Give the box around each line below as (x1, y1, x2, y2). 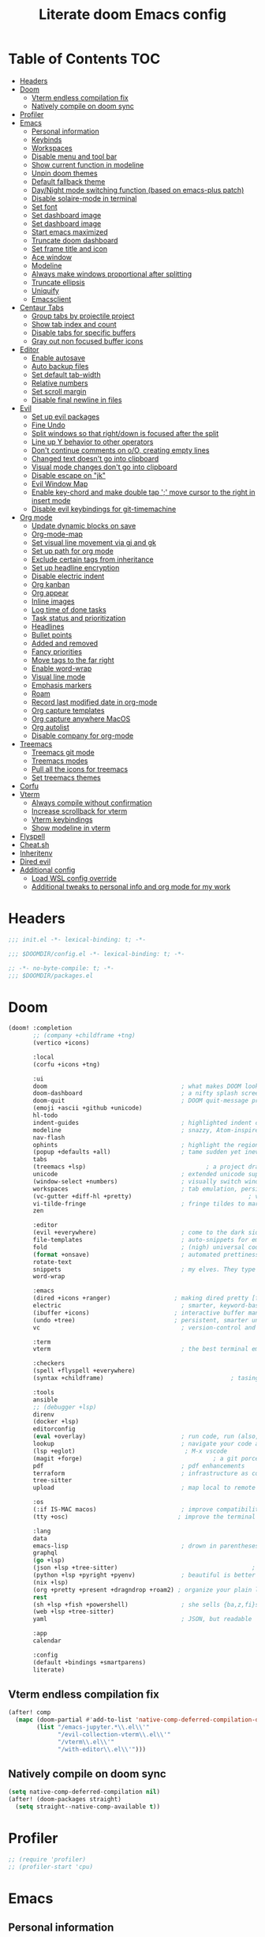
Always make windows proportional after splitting (31, 269, 192, 278)
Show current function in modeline (31, 160, 144, 169)
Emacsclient (31, 294, 72, 303)
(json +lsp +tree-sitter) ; (32, 1564, 256, 1572)
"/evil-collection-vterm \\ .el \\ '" (58, 1731, 171, 1739)
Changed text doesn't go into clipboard (31, 453, 159, 463)
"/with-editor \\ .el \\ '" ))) (58, 1745, 147, 1753)
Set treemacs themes (31, 773, 101, 782)
